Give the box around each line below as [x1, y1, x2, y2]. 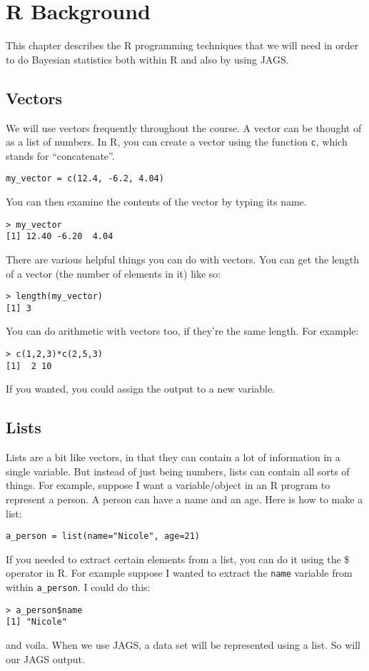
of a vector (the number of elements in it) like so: [6, 266, 221, 281]
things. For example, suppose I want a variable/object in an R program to [6, 478, 330, 493]
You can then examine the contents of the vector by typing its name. [6, 194, 307, 209]
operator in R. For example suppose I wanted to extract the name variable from [6, 565, 353, 580]
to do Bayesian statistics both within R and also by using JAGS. [6, 51, 289, 66]
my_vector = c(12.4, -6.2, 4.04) [6, 173, 164, 184]
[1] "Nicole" [6, 617, 67, 627]
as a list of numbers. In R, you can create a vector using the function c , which [6, 134, 348, 149]
